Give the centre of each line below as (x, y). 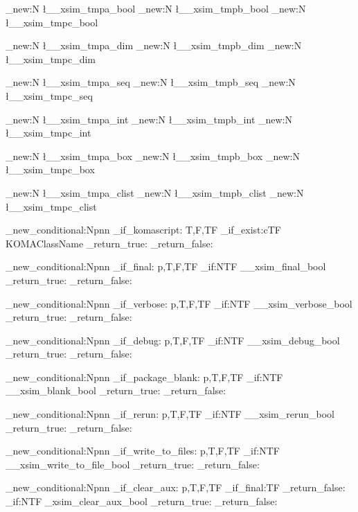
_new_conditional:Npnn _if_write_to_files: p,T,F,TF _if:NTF (143, 451)
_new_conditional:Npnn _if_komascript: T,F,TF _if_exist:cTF (143, 230)
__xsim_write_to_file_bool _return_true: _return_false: (133, 464)
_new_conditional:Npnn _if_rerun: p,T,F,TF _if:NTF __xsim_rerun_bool (170, 414)
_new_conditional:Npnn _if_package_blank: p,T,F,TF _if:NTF (144, 377)
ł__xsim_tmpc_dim (51, 59)
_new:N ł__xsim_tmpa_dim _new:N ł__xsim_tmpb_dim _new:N (154, 45)
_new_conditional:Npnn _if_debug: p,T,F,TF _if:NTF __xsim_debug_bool (173, 340)
